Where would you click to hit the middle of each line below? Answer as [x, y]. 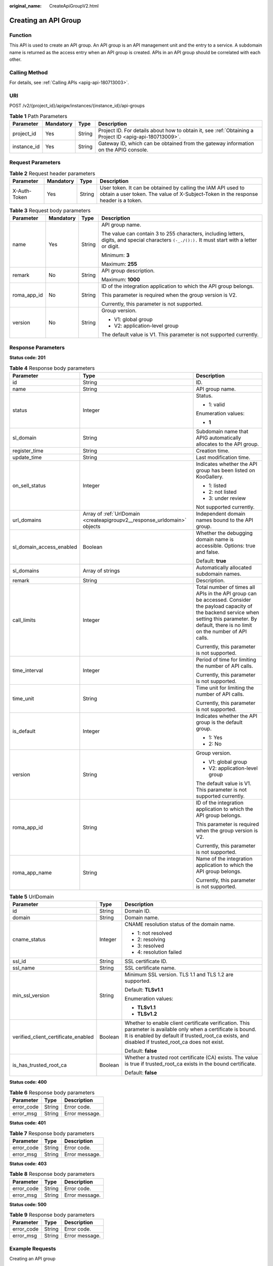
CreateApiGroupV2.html [74, 6]
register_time [28, 451]
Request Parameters [35, 163]
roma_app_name [32, 873]
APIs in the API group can [226, 594]
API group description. [128, 271]
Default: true [211, 561]
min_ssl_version [31, 996]
